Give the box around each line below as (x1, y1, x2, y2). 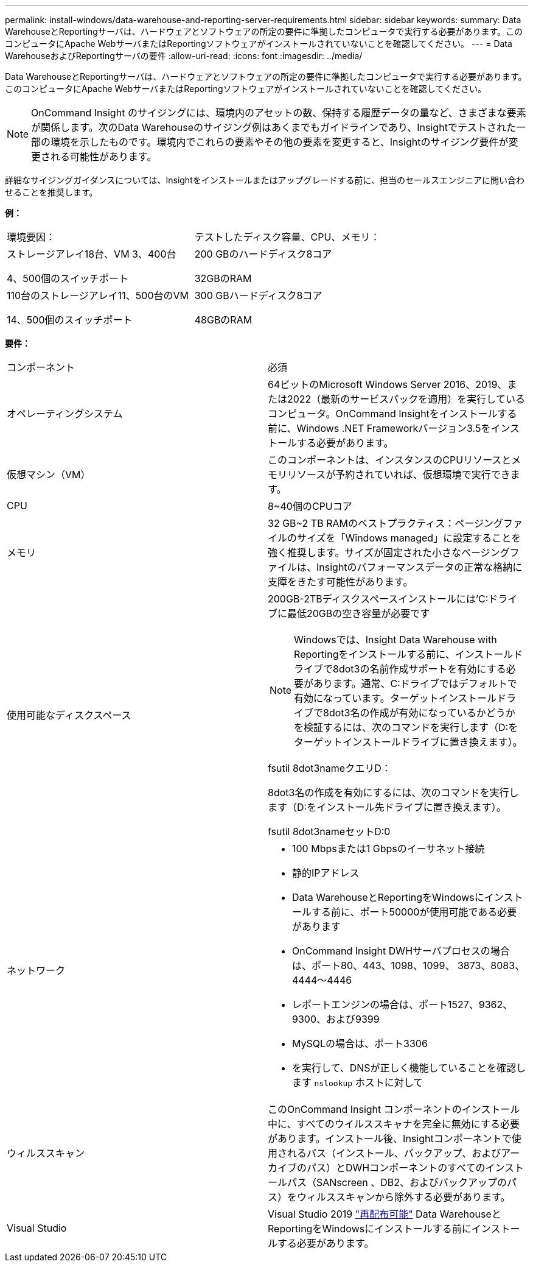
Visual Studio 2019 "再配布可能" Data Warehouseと (268, 1208, 501, 1220)
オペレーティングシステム (7, 408, 123, 420)
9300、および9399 (292, 1013, 380, 1025)
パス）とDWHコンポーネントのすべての (307, 1162, 486, 1174)
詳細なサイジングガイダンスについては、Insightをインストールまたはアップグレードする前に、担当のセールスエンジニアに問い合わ (5, 175, 525, 185)
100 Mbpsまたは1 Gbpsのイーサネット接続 (292, 842, 485, 855)
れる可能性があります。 (51, 150, 157, 163)
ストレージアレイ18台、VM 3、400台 (7, 248, 176, 260)
